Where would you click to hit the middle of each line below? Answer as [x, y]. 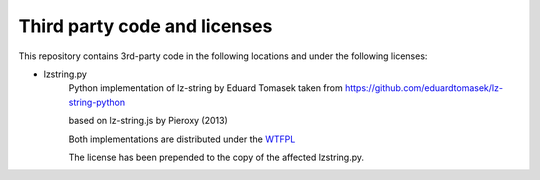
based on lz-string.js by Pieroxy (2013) [148, 121]
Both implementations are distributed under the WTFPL [182, 139]
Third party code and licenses [145, 26]
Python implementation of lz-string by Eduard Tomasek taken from [206, 88]
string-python [96, 102]
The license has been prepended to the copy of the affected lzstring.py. [216, 157]
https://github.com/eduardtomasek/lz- [424, 88]
